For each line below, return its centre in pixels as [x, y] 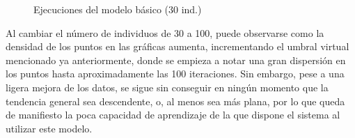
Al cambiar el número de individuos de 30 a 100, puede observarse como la [165, 32]
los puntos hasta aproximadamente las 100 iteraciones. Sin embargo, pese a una [175, 74]
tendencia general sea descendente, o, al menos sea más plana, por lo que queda [175, 101]
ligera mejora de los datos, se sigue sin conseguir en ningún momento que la [167, 87]
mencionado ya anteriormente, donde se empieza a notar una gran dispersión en [176, 60]
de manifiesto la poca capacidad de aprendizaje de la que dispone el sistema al [173, 115]
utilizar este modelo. [49, 128]
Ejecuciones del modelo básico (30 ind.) [118, 9]
